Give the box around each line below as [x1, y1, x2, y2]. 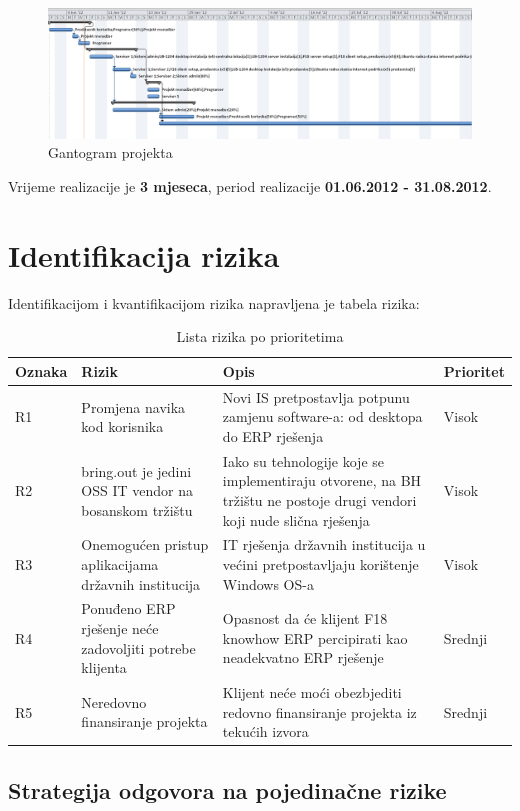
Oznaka [15, 360, 68, 381]
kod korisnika [81, 416, 164, 437]
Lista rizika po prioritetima [176, 326, 344, 347]
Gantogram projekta [48, 142, 173, 163]
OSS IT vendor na [81, 480, 194, 501]
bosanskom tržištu [81, 499, 193, 520]
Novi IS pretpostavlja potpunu [222, 386, 410, 407]
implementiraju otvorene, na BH [222, 470, 422, 491]
